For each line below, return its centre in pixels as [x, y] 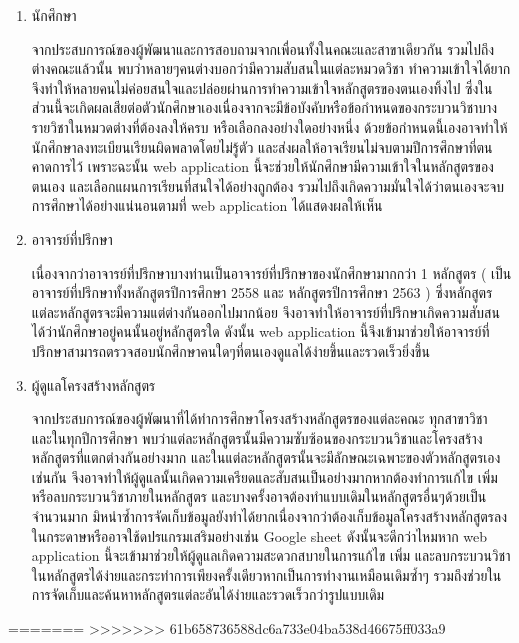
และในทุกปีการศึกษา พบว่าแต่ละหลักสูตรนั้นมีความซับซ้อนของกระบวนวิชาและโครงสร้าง [257, 437]
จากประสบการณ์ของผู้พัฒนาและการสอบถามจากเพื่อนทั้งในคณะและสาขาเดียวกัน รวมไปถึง [263, 48]
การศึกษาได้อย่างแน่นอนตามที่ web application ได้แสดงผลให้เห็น [207, 205]
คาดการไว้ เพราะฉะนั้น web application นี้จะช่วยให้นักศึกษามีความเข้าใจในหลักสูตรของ [262, 166]
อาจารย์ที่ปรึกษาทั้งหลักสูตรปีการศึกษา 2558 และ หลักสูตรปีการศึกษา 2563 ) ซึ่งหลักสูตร [262, 292]
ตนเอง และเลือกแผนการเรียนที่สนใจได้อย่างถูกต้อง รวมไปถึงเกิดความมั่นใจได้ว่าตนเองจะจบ [268, 185]
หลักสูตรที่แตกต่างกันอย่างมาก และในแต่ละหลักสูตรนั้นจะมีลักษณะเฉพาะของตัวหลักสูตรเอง [266, 457]
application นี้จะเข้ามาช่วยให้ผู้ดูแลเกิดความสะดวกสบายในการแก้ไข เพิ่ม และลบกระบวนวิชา [271, 555]
